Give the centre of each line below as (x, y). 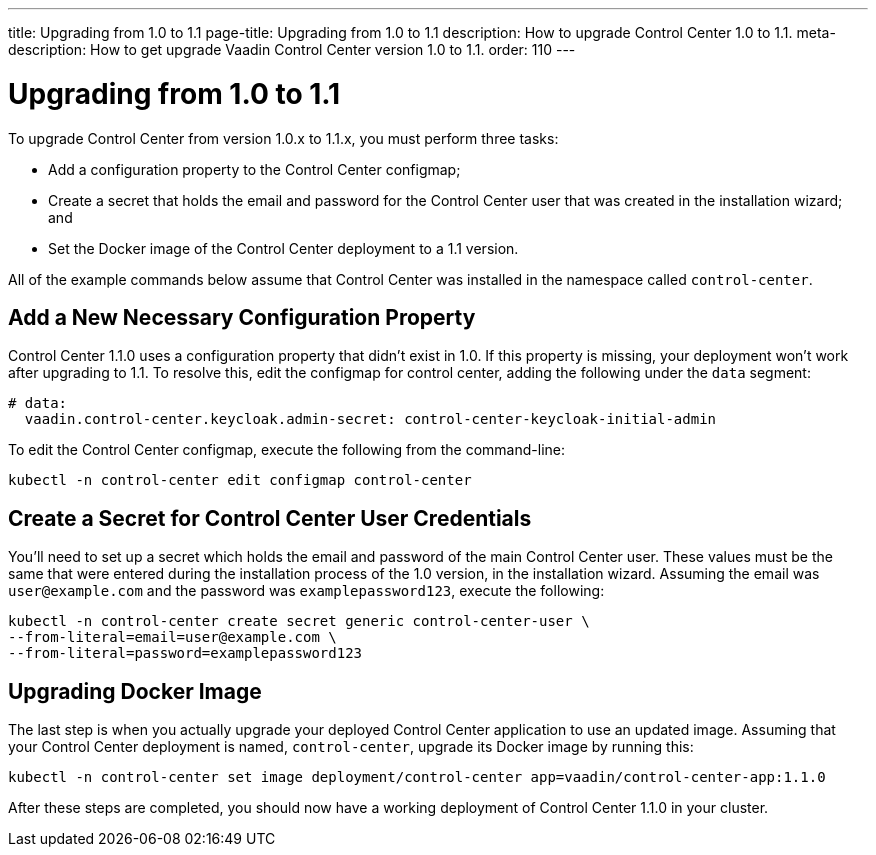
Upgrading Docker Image (135, 691)
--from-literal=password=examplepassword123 (185, 653)
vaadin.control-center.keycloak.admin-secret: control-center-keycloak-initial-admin (370, 419)
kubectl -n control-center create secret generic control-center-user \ (299, 621)
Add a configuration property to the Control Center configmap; (254, 169)
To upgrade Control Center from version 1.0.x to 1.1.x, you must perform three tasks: (283, 138)
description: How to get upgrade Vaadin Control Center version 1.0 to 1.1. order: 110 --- (292, 49)
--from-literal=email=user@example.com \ (172, 637)
